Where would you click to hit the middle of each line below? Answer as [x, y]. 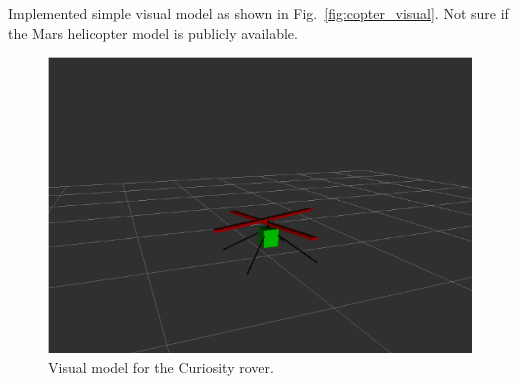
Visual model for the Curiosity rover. [161, 366]
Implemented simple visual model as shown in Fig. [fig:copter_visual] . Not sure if [258, 13]
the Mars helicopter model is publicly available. [153, 32]
